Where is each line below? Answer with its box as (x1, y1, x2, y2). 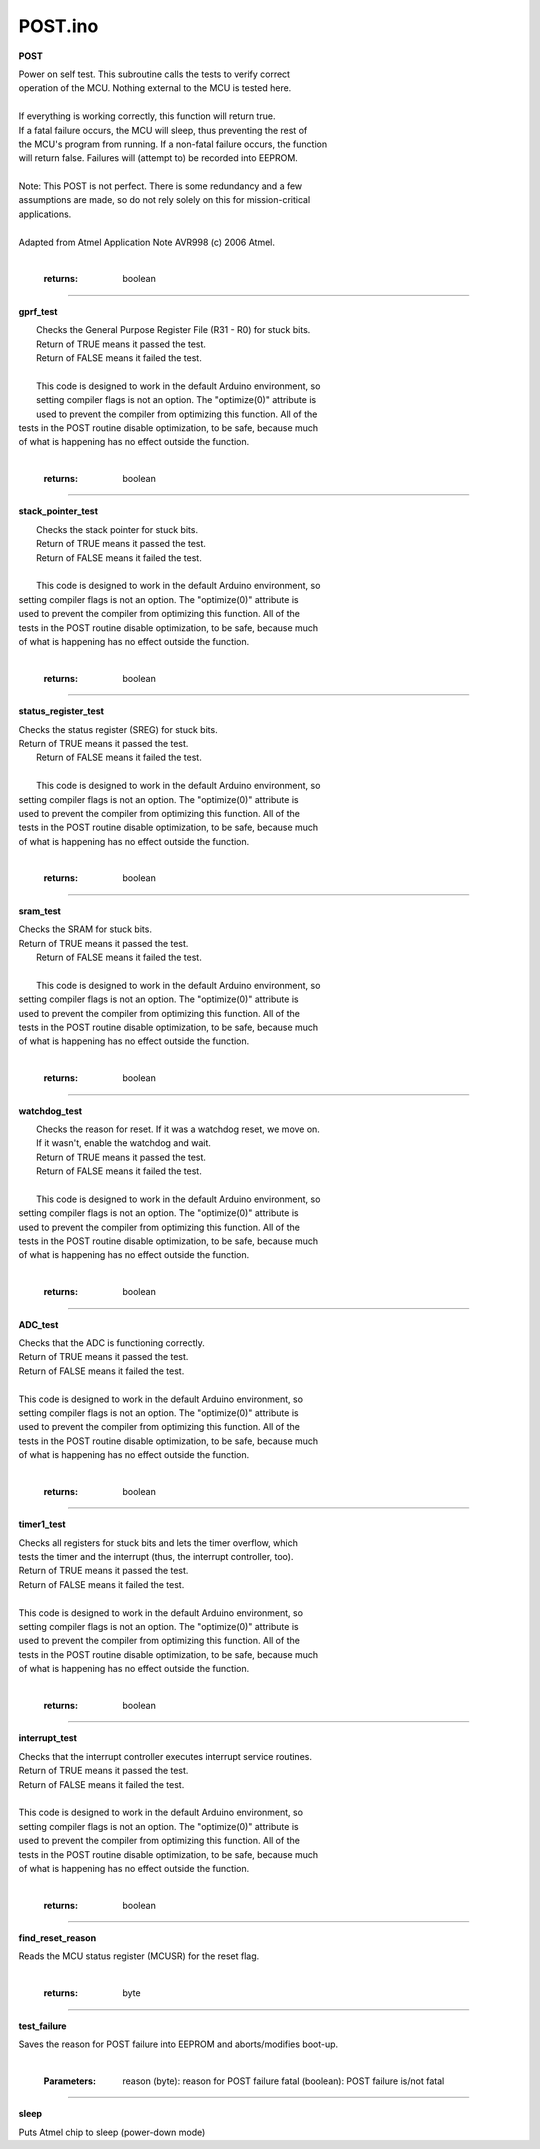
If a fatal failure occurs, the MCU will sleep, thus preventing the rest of (18, 124, 308, 136)
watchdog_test (18, 1105, 83, 1117)
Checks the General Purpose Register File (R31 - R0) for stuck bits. (36, 324, 311, 336)
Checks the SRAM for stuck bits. (18, 923, 152, 935)
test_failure (18, 2020, 67, 2032)
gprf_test (18, 305, 58, 317)
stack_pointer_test (18, 505, 99, 517)
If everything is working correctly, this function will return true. (18, 110, 276, 122)
